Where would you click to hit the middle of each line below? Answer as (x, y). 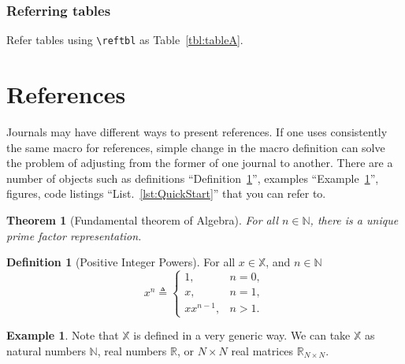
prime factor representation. (74, 235)
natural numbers (46, 351)
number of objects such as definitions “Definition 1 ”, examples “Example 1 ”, (193, 178)
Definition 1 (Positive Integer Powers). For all (121, 262)
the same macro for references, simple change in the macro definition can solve (196, 147)
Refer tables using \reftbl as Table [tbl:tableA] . (125, 40)
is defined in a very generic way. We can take (242, 335)
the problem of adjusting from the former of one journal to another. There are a (200, 163)
